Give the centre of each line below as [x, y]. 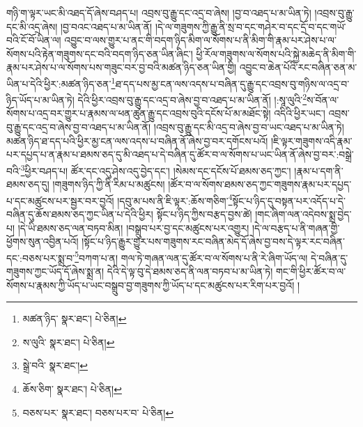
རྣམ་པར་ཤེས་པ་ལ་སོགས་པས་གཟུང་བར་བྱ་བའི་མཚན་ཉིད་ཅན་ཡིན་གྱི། [122, 67]
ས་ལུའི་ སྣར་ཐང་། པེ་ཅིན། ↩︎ [69, 342]
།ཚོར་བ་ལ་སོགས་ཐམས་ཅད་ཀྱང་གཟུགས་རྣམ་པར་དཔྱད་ [260, 184]
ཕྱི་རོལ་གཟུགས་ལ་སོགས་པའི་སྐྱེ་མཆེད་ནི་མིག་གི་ [276, 53]
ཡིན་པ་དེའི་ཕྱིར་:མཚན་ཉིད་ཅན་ [59, 83]
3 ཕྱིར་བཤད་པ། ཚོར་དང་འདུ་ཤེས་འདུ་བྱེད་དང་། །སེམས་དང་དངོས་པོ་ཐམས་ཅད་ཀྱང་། [156, 169]
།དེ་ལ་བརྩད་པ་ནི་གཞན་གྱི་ [296, 227]
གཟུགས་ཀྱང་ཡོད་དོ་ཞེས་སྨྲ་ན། [55, 271]
